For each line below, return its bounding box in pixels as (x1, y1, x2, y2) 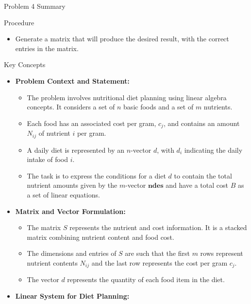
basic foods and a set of (123, 102, 194, 112)
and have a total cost (166, 180, 228, 190)
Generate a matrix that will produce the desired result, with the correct (15, 34, 229, 44)
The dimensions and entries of (27, 248, 117, 258)
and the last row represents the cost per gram (91, 258, 228, 268)
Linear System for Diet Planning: (15, 291, 130, 301)
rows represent (200, 248, 243, 258)
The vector (27, 274, 59, 285)
